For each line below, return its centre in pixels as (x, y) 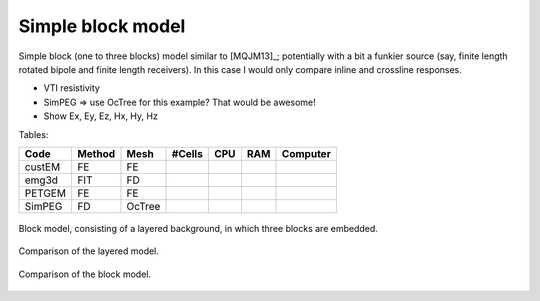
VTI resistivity (71, 88)
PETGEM (45, 193)
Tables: (33, 134)
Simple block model (102, 26)
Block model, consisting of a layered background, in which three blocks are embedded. (198, 228)
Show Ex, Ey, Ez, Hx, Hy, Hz (101, 116)
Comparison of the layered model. (89, 251)
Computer (306, 153)
